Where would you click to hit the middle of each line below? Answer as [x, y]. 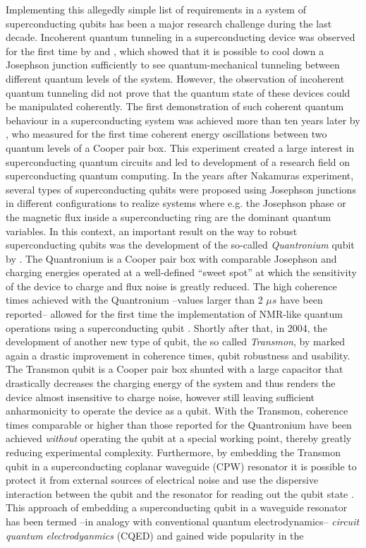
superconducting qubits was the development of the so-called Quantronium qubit [180, 245]
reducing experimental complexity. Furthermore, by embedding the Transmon [173, 452]
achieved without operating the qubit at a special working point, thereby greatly [179, 438]
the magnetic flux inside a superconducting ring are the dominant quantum [169, 216]
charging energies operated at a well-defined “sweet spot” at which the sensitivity [181, 272]
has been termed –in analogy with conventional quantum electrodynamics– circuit [183, 521]
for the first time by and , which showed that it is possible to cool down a [165, 50]
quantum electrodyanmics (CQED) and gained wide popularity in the [155, 535]
